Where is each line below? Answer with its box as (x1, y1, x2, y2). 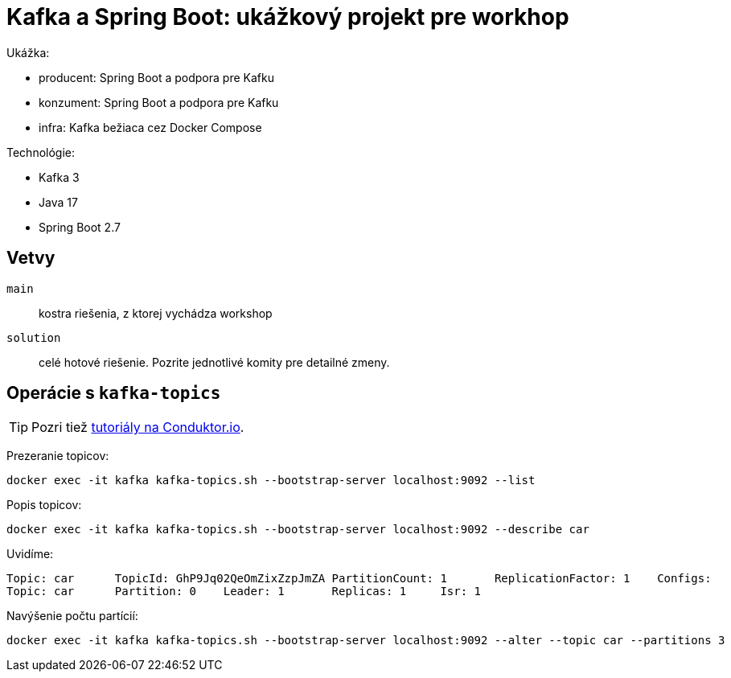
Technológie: (6, 145, 76, 159)
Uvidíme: (6, 547, 54, 561)
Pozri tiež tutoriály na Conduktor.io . (31, 419, 244, 436)
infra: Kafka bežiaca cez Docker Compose (39, 120, 262, 134)
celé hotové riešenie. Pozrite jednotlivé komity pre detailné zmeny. (39, 355, 390, 369)
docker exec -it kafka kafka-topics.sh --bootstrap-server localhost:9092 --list (6, 474, 536, 487)
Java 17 (39, 195, 78, 209)
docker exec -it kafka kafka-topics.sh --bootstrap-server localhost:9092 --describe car (6, 523, 589, 536)
